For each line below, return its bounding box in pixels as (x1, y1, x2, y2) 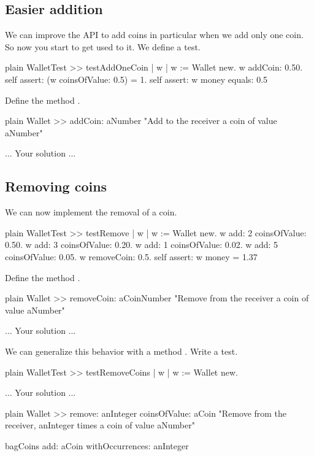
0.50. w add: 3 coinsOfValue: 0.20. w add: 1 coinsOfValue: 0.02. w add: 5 (5, 238, 278, 251)
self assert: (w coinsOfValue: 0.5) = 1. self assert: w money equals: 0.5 (5, 72, 268, 85)
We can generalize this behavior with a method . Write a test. (5, 344, 238, 357)
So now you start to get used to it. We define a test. (5, 40, 201, 53)
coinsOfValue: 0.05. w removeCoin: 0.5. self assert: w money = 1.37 (5, 250, 258, 263)
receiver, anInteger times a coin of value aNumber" (5, 419, 195, 431)
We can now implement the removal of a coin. (5, 206, 177, 218)
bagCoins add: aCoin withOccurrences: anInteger (5, 439, 189, 452)
